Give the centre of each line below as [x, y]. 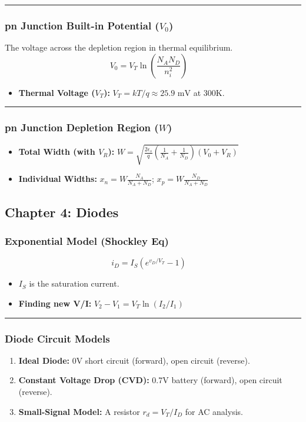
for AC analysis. [214, 411]
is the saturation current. [74, 283]
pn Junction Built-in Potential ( [82, 25]
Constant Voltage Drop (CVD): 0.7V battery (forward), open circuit [150, 380]
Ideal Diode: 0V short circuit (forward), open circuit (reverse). [134, 360]
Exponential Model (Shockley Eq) [87, 241]
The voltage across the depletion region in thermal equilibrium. [119, 47]
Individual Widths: [58, 179]
